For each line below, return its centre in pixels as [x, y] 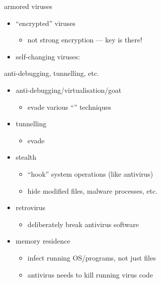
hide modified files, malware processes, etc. [92, 190]
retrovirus [31, 207]
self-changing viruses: [48, 56]
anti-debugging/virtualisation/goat [69, 90]
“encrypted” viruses [45, 23]
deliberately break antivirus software [83, 224]
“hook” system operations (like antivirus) [90, 173]
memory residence [43, 241]
